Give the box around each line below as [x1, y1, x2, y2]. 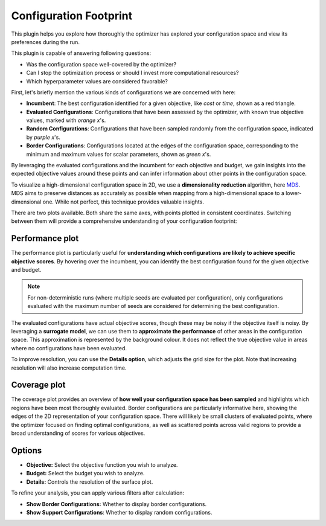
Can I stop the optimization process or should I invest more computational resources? [26, 69, 239, 77]
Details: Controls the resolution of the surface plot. [26, 478, 153, 486]
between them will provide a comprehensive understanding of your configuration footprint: [11, 217, 237, 225]
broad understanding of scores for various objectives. [11, 429, 145, 437]
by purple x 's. [26, 133, 60, 141]
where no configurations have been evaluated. [11, 344, 127, 351]
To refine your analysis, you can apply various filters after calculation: [11, 489, 184, 496]
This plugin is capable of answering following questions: [11, 50, 151, 57]
